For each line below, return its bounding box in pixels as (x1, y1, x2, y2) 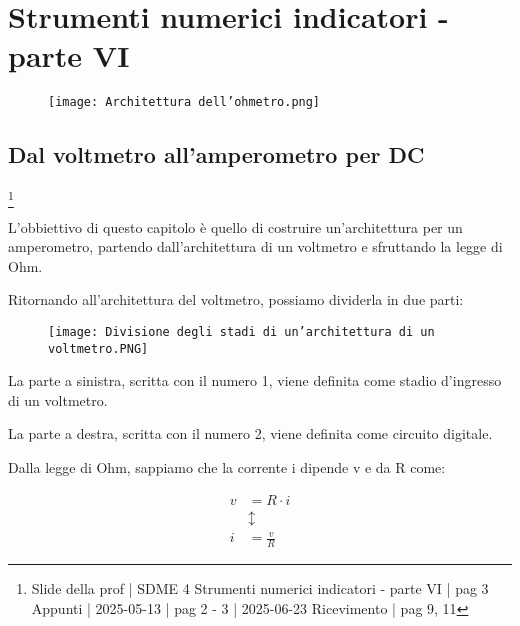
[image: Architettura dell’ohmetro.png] (48, 95, 321, 110)
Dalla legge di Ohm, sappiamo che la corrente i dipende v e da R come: (8, 456, 446, 477)
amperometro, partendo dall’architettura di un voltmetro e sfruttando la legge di (8, 236, 503, 257)
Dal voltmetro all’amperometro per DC (8, 139, 425, 170)
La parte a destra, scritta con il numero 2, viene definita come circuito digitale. (8, 423, 493, 444)
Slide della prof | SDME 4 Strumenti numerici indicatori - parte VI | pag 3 (31, 578, 489, 598)
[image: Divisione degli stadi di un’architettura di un (48, 324, 435, 339)
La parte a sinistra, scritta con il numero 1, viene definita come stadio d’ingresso (8, 370, 502, 391)
